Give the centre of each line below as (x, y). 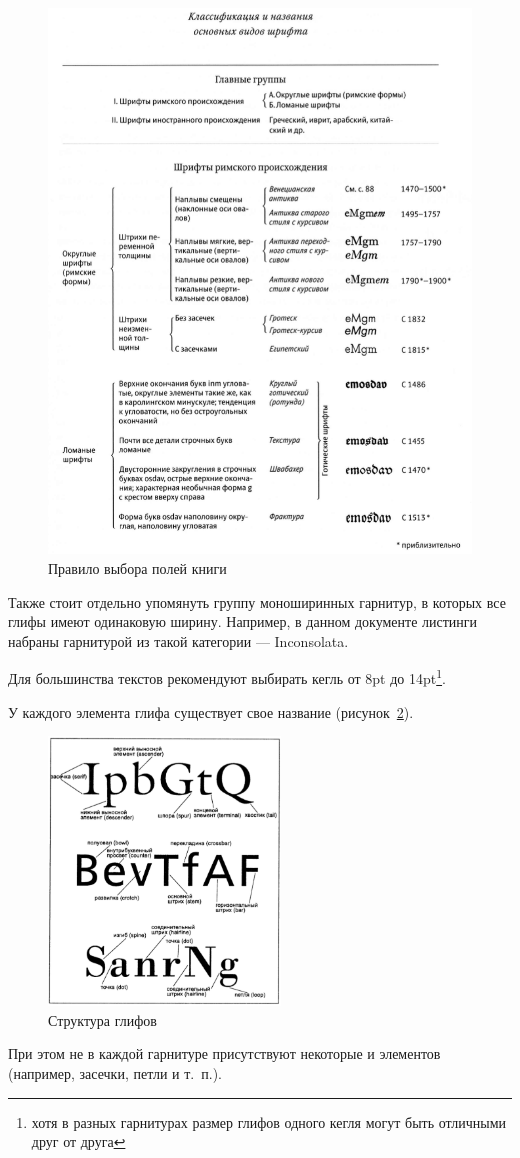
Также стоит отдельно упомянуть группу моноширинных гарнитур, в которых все (257, 601)
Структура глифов (102, 1019)
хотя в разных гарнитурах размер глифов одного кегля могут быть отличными (269, 1121)
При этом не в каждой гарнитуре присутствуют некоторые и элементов (224, 1053)
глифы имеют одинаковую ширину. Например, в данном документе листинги (243, 621)
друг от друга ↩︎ (78, 1141)
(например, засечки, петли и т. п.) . (115, 1073)
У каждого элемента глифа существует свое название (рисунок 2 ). (211, 711)
